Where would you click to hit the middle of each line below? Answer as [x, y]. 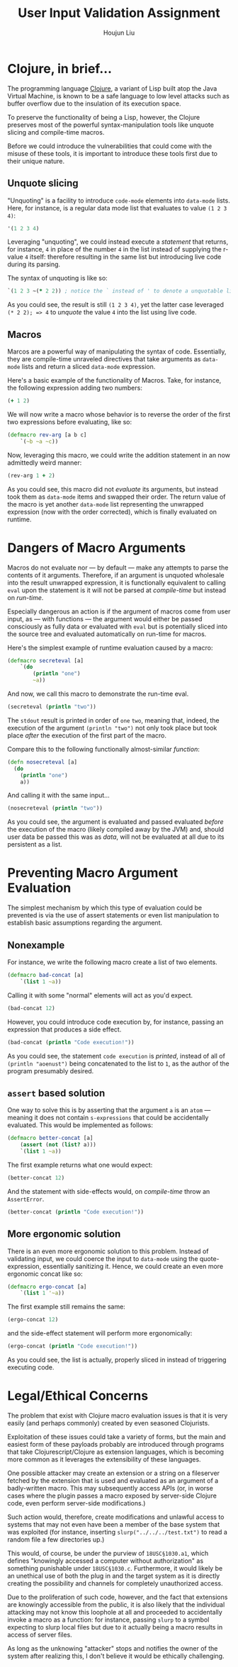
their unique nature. [36, 161]
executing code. [31, 1367]
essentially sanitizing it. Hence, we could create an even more [133, 1266]
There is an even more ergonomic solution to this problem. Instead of [108, 1251]
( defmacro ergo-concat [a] [47, 1287]
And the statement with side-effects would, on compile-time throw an [109, 1191]
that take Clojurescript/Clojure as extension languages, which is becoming [116, 1452]
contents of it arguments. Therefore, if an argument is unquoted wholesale [116, 575]
